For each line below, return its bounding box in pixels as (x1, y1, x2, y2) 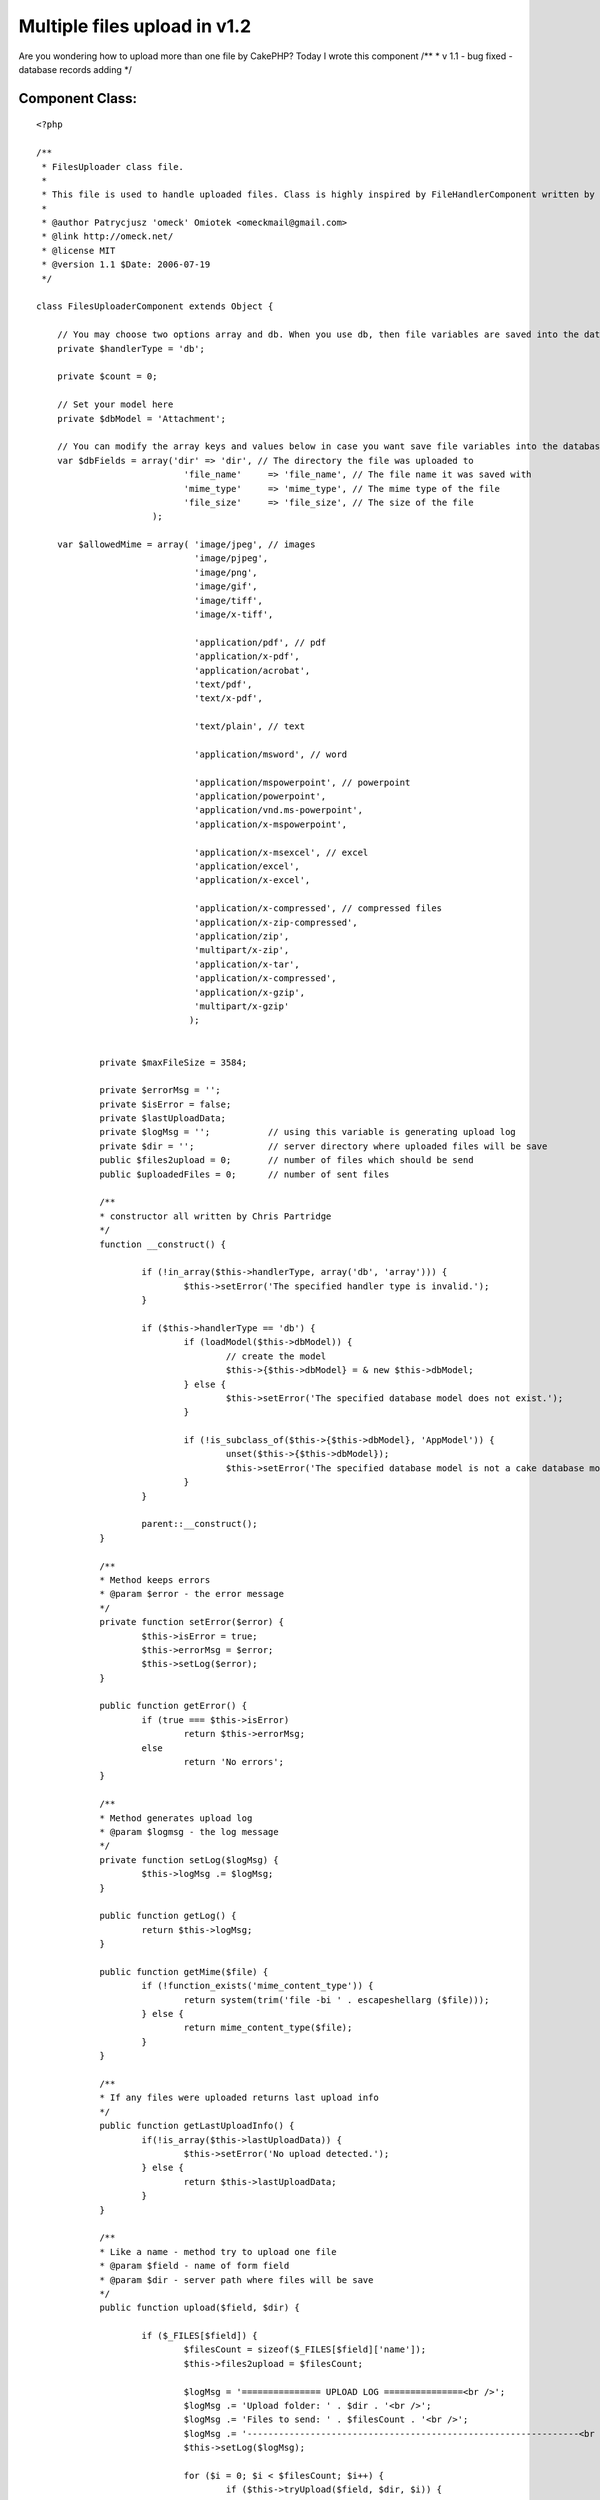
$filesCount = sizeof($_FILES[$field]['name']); (183, 2344, 427, 2355)
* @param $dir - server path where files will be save (99, 2274, 374, 2285)
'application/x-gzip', (193, 986, 305, 998)
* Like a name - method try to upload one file (99, 2246, 337, 2257)
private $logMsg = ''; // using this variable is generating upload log (99, 1126, 517, 1138)
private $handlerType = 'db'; (56, 343, 205, 354)
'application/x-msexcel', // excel (193, 846, 369, 858)
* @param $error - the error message (99, 1588, 285, 1600)
